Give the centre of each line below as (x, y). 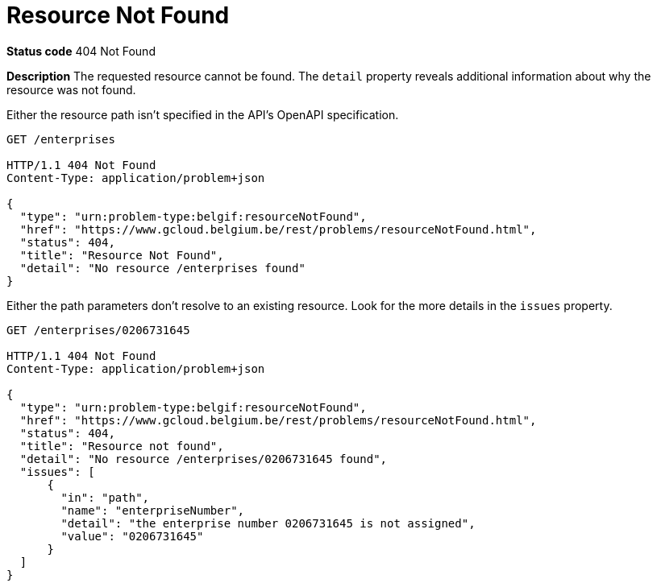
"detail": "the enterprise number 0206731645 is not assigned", (268, 523)
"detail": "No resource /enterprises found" (162, 268)
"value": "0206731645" (132, 536)
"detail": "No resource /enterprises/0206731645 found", (204, 459)
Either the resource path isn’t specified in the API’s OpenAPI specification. (203, 114)
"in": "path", (105, 497)
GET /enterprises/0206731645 (98, 330)
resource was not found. (71, 89)
